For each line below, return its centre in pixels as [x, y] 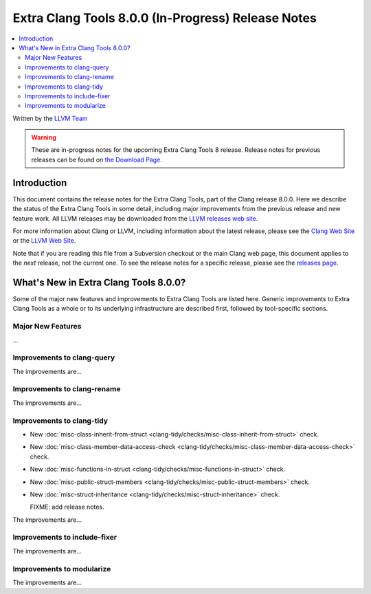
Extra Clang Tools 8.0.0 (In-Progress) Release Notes [165, 18]
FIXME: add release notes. [67, 507]
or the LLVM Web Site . [44, 241]
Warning [44, 137]
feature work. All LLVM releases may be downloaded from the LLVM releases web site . [135, 218]
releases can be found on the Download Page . [97, 159]
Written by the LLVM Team [50, 118]
